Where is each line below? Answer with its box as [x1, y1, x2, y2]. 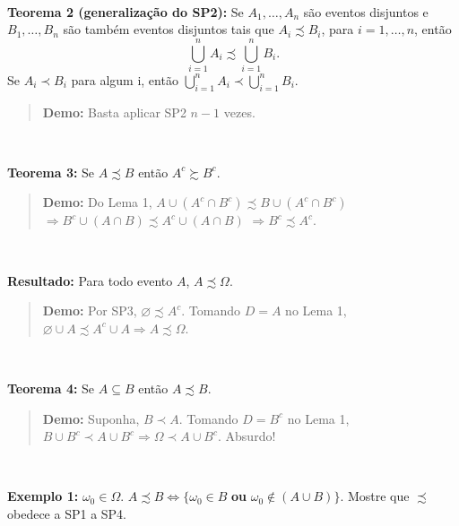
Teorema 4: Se [7, 379, 95, 398]
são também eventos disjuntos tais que [63, 20, 274, 39]
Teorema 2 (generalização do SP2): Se [7, 2, 244, 21]
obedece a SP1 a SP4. [7, 504, 126, 523]
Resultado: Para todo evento [7, 271, 173, 289]
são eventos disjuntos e [303, 2, 429, 21]
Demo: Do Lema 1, [42, 193, 152, 211]
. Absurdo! [218, 427, 276, 445]
